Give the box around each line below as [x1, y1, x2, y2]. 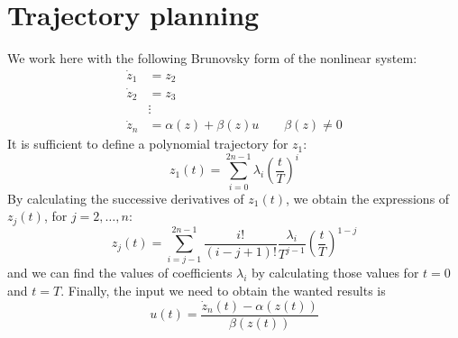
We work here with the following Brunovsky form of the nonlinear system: [7, 49, 417, 68]
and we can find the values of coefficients [7, 263, 233, 282]
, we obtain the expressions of [286, 188, 450, 207]
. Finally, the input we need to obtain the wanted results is [60, 281, 386, 300]
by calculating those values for [252, 263, 419, 282]
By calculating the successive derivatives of [7, 188, 244, 207]
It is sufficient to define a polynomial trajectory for [7, 134, 289, 153]
